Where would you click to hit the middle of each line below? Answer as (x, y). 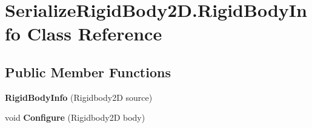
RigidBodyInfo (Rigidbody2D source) (79, 97)
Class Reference (95, 34)
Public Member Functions (88, 72)
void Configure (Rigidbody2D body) (75, 117)
